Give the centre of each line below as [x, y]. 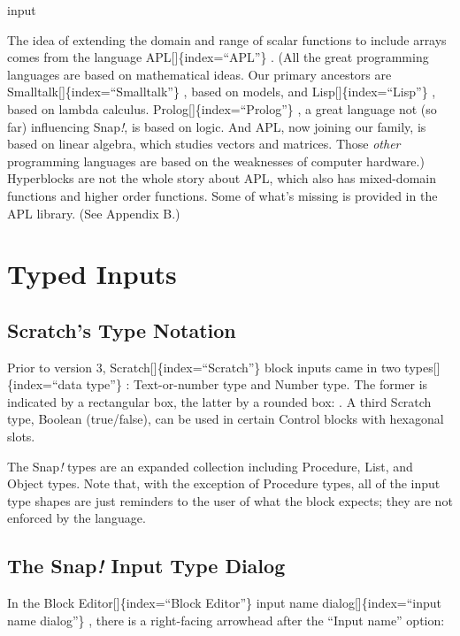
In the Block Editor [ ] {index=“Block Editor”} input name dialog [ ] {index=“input [225, 603]
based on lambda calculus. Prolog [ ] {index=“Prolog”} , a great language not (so [222, 108]
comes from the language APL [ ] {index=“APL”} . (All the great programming [218, 57]
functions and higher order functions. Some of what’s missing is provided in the [222, 195]
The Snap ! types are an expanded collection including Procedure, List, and [210, 466]
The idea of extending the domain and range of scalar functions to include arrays [227, 39]
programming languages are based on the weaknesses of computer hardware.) [216, 161]
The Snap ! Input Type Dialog [146, 566]
